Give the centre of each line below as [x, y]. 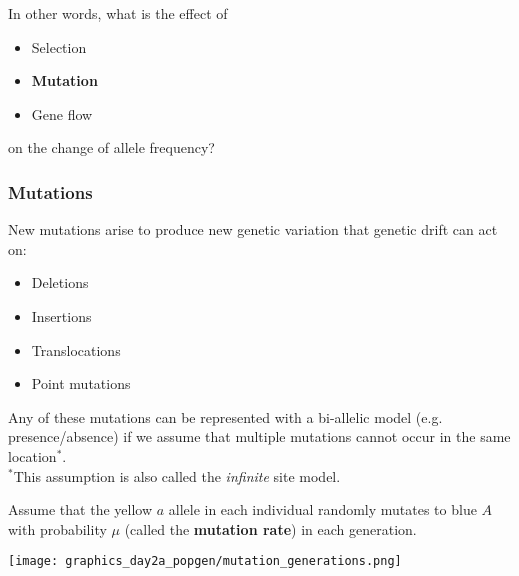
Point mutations [81, 383]
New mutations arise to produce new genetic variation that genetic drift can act [253, 229]
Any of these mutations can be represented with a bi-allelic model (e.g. [225, 416]
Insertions [61, 315]
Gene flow [62, 113]
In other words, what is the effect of [118, 13]
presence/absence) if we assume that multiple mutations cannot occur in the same [259, 436]
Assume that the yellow [80, 509]
